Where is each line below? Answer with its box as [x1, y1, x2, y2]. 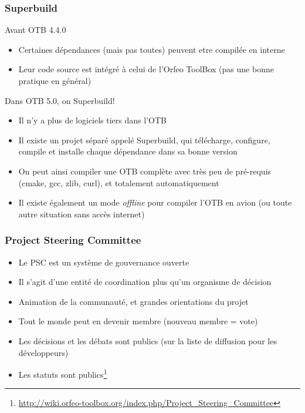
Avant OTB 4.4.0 [5, 23, 66, 36]
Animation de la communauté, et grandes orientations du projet [18, 295, 249, 307]
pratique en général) [18, 75, 91, 86]
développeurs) [18, 346, 69, 358]
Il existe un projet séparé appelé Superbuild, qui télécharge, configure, [18, 133, 270, 146]
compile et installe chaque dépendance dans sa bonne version [18, 145, 238, 157]
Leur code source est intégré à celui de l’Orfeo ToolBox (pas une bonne [18, 63, 274, 75]
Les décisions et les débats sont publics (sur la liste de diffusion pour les [18, 334, 277, 347]
